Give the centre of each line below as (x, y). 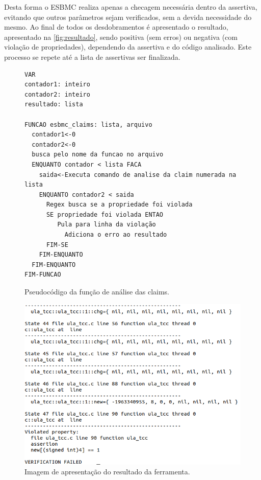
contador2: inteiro (57, 94)
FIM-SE (57, 245)
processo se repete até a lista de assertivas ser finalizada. (92, 56)
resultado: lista (54, 105)
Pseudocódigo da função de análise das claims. (97, 292)
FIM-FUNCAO (43, 275)
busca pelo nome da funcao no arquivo (98, 155)
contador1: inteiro (57, 85)
